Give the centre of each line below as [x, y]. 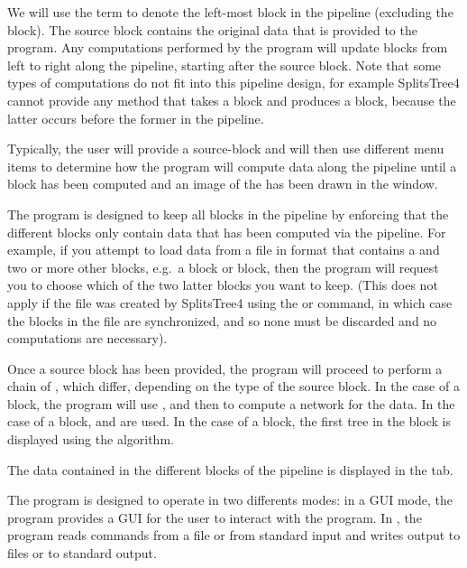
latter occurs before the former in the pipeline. [136, 118]
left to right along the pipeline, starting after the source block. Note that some [224, 65]
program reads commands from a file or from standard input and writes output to [234, 535]
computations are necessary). [87, 338]
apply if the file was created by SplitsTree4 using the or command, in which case [230, 302]
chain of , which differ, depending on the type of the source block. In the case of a [233, 386]
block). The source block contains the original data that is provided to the [212, 29]
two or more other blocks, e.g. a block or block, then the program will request [223, 267]
